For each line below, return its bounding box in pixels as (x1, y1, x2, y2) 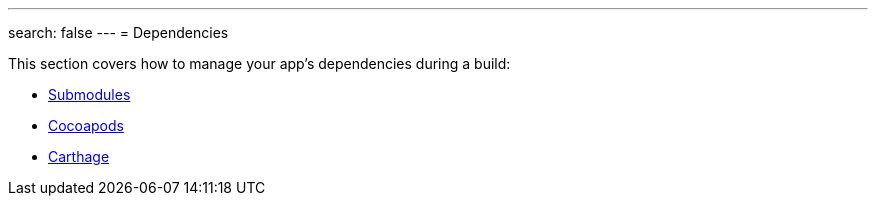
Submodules (48, 86, 131, 103)
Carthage (48, 148, 110, 165)
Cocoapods (48, 117, 124, 134)
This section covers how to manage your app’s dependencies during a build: (8, 55, 511, 72)
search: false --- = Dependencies (8, 24, 229, 41)
